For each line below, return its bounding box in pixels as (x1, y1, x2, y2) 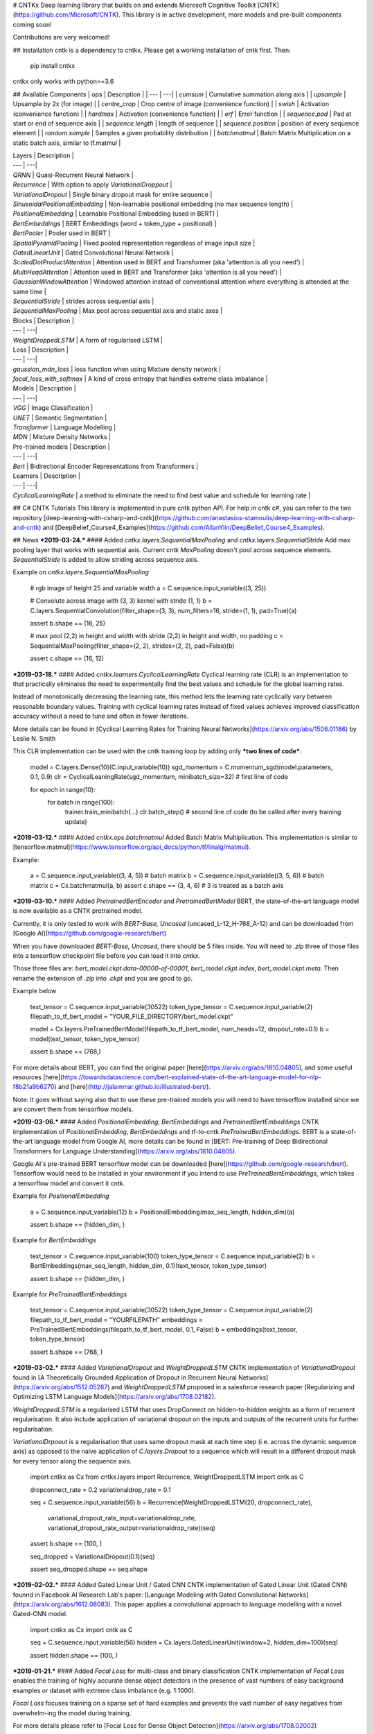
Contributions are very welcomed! (12, 33, 110, 42)
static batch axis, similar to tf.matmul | (12, 139, 121, 147)
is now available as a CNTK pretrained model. (12, 907, 143, 915)
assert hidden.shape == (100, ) (30, 1651, 118, 1659)
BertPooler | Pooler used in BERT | (12, 229, 111, 237)
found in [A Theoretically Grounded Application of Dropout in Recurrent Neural (12, 1373, 237, 1382)
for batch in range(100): (47, 798, 115, 806)
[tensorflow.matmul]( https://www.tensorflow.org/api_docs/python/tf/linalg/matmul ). (12, 843, 251, 851)
